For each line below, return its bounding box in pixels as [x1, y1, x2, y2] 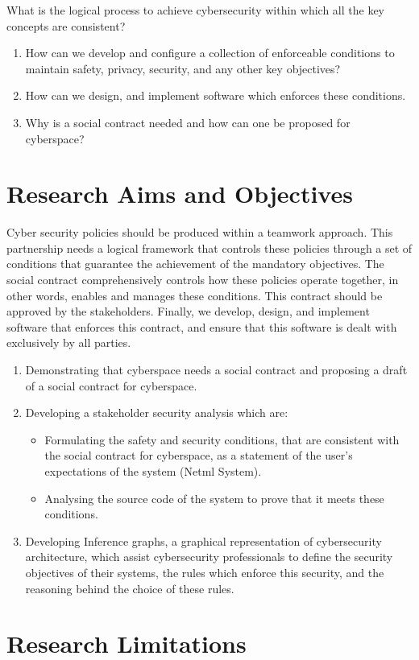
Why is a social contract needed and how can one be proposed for [25, 113, 351, 130]
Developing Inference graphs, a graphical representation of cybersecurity [25, 532, 382, 549]
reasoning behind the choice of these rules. [25, 580, 234, 596]
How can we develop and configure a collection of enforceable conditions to [25, 44, 395, 61]
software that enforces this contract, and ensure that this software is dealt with [6, 318, 397, 335]
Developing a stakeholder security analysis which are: [25, 404, 288, 421]
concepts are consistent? [6, 17, 126, 34]
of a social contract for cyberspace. [25, 377, 197, 394]
